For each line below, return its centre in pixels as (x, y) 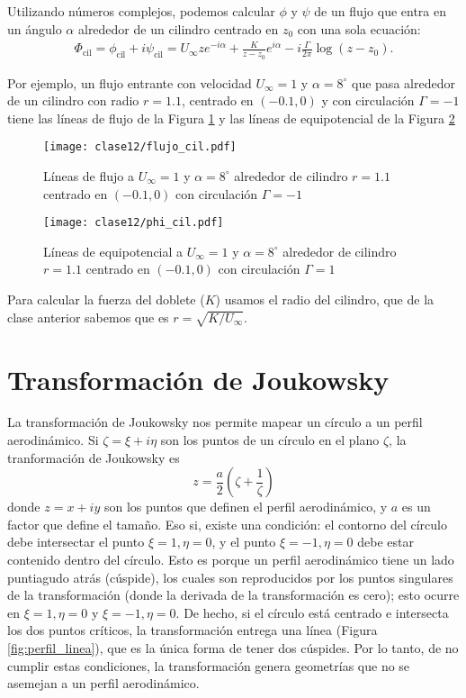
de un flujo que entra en (380, 11)
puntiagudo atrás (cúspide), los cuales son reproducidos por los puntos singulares (230, 577)
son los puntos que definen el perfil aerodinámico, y (246, 507)
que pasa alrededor (403, 82)
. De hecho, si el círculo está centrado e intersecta (312, 612)
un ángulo (35, 28)
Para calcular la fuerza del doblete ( (106, 299)
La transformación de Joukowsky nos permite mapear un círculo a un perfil (215, 422)
